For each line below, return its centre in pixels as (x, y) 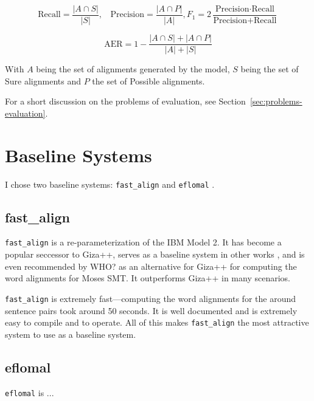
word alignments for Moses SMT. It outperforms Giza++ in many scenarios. (148, 278)
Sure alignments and (43, 81)
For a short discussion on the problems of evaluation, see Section (125, 101)
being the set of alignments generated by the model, (133, 69)
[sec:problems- (276, 101)
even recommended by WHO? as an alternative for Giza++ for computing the (151, 266)
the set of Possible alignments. (148, 81)
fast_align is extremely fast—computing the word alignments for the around (150, 298)
